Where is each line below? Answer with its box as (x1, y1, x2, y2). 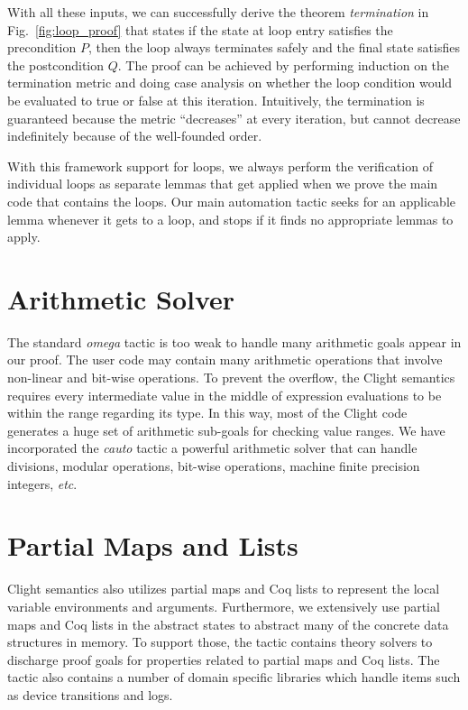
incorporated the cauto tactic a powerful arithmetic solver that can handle (7, 438, 418, 457)
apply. (7, 227, 41, 246)
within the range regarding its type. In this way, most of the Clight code (7, 403, 408, 422)
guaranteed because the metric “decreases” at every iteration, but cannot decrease (7, 108, 461, 127)
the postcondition (7, 55, 105, 74)
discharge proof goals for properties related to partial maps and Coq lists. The (7, 650, 440, 669)
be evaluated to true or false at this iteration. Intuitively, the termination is (7, 90, 425, 109)
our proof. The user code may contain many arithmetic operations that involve (7, 350, 443, 369)
